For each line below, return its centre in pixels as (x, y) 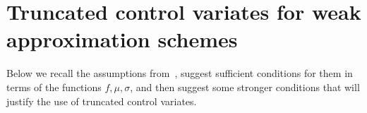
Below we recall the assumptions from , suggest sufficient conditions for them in (180, 73)
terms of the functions (54, 87)
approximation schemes (122, 39)
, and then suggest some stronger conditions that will (245, 87)
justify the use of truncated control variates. (102, 101)
